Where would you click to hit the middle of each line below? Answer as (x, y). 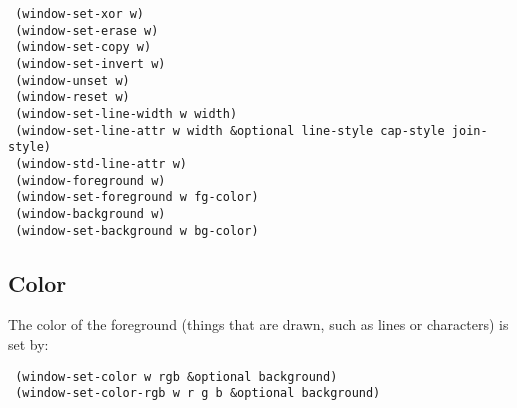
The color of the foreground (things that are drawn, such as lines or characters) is (258, 324)
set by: (28, 343)
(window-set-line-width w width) (126, 113)
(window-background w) (90, 213)
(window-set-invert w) (90, 63)
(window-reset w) (72, 97)
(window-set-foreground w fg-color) (137, 197)
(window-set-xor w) (80, 14)
